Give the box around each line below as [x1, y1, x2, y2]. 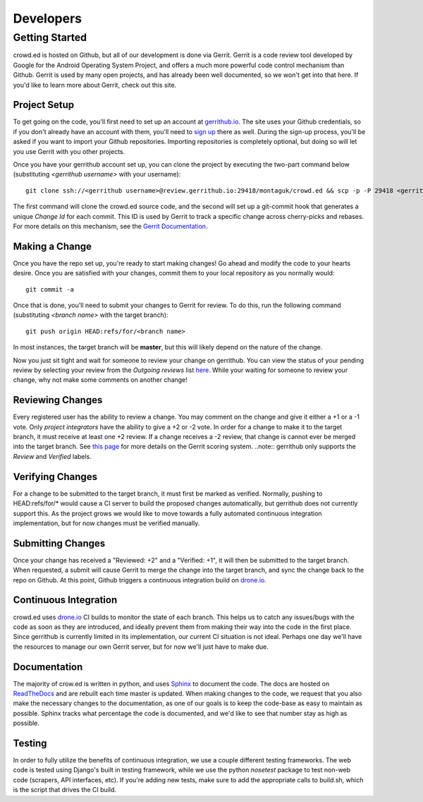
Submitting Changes [13, 537, 106, 549]
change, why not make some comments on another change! [13, 376, 188, 384]
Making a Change [13, 240, 92, 252]
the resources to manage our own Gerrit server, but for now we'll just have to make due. [13, 642, 269, 651]
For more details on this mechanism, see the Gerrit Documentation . [13, 222, 208, 230]
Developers [13, 11, 82, 26]
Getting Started [13, 31, 87, 44]
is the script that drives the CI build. [13, 786, 116, 794]
